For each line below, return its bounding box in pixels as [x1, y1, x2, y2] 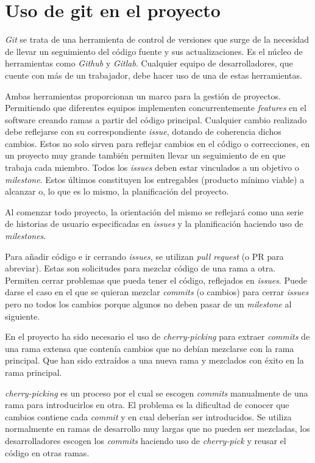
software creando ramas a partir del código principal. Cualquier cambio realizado [5, 113, 307, 126]
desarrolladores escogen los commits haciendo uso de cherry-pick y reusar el [5, 434, 286, 447]
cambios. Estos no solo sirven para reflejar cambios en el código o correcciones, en [5, 137, 310, 149]
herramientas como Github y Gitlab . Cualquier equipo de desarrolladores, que [5, 57, 293, 70]
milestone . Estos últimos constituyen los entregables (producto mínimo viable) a [5, 173, 305, 185]
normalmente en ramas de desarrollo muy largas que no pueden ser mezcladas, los [5, 422, 310, 435]
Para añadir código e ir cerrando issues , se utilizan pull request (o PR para [5, 249, 284, 262]
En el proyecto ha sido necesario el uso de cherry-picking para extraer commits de [5, 330, 310, 343]
